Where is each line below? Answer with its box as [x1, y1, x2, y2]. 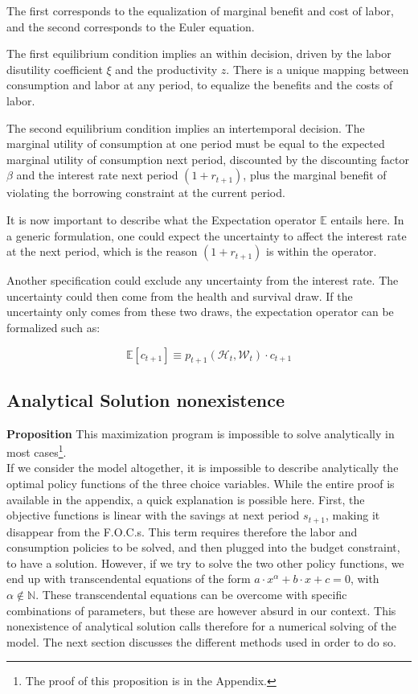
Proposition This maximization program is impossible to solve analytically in [6, 425, 395, 441]
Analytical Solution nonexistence [6, 387, 285, 412]
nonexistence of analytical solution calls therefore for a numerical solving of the [6, 618, 397, 634]
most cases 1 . [6, 441, 67, 460]
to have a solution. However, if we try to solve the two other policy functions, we [6, 554, 404, 571]
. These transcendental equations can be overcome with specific [35, 585, 347, 602]
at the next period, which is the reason [6, 243, 198, 260]
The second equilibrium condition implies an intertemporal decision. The [6, 119, 365, 136]
